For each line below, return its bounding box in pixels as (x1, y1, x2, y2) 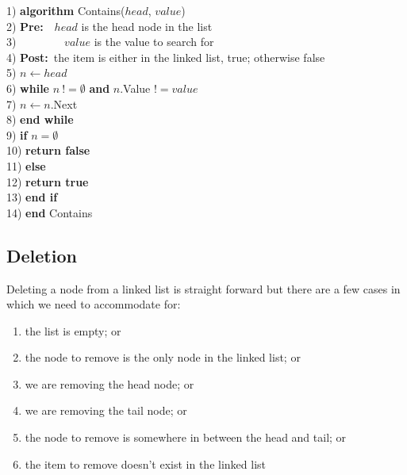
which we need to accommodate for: (6, 296, 181, 312)
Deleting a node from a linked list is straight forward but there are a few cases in (6, 280, 401, 297)
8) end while (6, 111, 74, 128)
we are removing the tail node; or (25, 402, 187, 419)
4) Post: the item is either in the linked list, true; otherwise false (6, 48, 325, 65)
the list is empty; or (25, 322, 121, 339)
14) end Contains (6, 204, 93, 220)
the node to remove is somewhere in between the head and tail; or (25, 429, 347, 446)
